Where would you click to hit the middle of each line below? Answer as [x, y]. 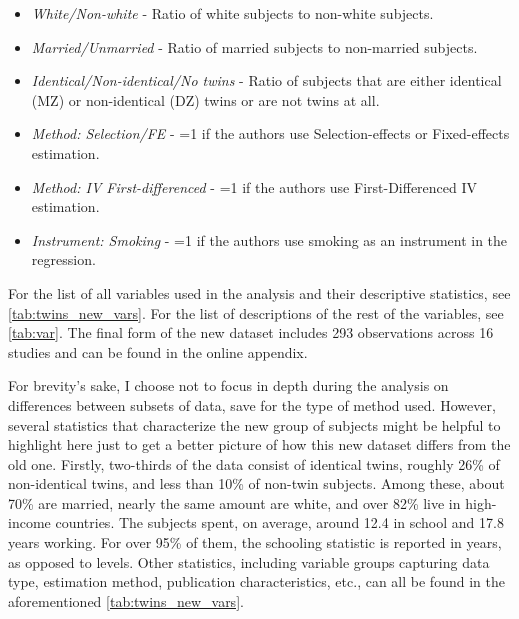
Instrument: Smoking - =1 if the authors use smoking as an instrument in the [269, 239]
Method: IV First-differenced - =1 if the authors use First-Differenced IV [254, 186]
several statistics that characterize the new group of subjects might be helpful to [254, 424]
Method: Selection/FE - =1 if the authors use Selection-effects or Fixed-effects [270, 133]
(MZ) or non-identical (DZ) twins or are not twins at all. [205, 99]
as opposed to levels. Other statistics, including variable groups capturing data [249, 561]
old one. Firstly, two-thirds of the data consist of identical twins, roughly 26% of [254, 463]
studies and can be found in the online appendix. [158, 351]
